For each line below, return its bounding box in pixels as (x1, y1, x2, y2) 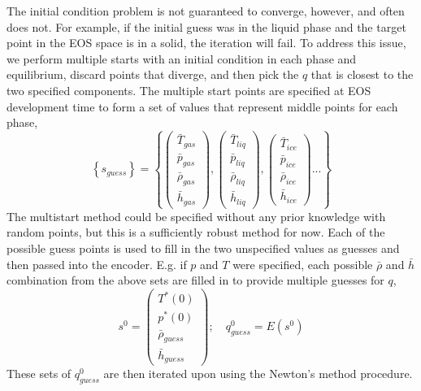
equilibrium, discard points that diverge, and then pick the (7, 66, 299, 83)
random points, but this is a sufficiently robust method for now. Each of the (7, 224, 385, 241)
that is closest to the (310, 66, 414, 83)
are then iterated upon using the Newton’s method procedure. (103, 365, 413, 382)
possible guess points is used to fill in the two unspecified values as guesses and (7, 239, 400, 256)
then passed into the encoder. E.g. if (7, 255, 187, 272)
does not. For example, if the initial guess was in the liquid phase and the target (7, 18, 406, 35)
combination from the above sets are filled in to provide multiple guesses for (7, 272, 384, 289)
